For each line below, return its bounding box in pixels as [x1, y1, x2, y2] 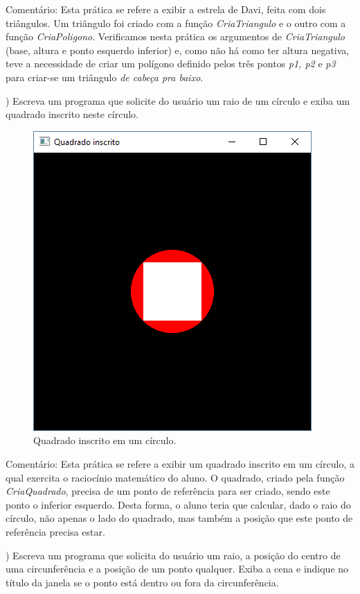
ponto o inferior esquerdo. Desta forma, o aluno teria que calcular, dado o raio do [6, 497, 351, 511]
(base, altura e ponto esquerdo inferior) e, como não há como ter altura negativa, [6, 42, 350, 57]
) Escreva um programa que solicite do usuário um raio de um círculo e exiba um [6, 93, 350, 108]
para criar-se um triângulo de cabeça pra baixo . [6, 69, 204, 84]
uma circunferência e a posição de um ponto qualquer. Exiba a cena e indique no [6, 561, 349, 576]
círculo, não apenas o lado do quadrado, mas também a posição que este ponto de [6, 511, 353, 525]
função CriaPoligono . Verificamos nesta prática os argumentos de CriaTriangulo [6, 29, 345, 44]
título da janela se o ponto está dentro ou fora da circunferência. [6, 575, 279, 589]
